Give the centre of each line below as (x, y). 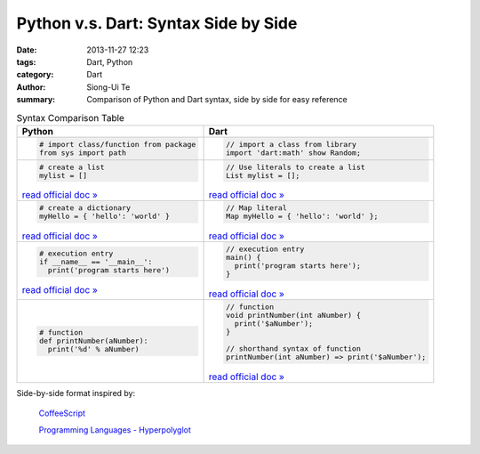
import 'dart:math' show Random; (293, 153)
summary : (36, 100)
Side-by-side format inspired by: (76, 393)
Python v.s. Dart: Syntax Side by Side (157, 23)
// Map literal (256, 208)
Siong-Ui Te (108, 87)
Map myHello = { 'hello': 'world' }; (302, 217)
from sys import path (83, 153)
